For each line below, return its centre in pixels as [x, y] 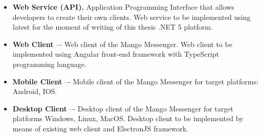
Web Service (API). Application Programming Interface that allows [123, 7]
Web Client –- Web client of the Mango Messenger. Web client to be [122, 44]
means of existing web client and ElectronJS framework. [101, 128]
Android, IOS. [35, 91]
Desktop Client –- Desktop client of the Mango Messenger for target [123, 108]
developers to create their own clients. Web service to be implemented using [132, 17]
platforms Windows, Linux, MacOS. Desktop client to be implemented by [128, 118]
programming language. [49, 64]
